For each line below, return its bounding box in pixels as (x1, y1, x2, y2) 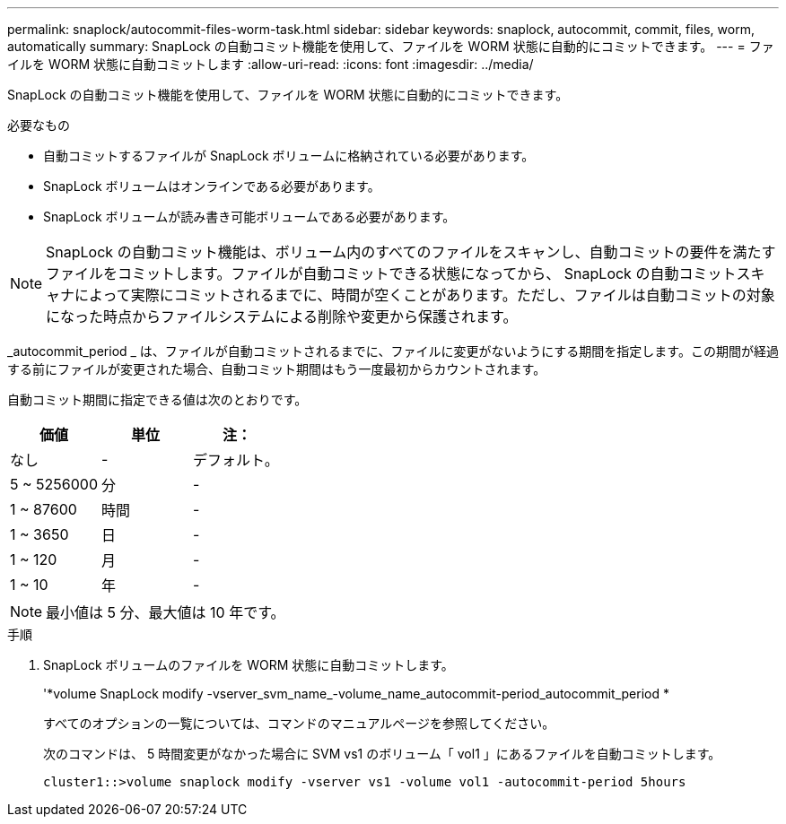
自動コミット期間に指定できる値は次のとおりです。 (7, 392, 308, 407)
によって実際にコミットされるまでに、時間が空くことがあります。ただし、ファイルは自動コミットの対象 (74, 286, 775, 304)
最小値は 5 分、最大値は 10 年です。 (46, 603, 285, 621)
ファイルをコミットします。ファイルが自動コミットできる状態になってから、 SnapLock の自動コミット (46, 265, 737, 282)
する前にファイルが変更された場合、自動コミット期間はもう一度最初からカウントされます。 (7, 361, 546, 377)
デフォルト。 (193, 451, 279, 469)
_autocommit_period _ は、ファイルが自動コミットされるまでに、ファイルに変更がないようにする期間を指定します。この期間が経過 (7, 343, 779, 359)
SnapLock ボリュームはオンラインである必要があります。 (43, 178, 380, 194)
